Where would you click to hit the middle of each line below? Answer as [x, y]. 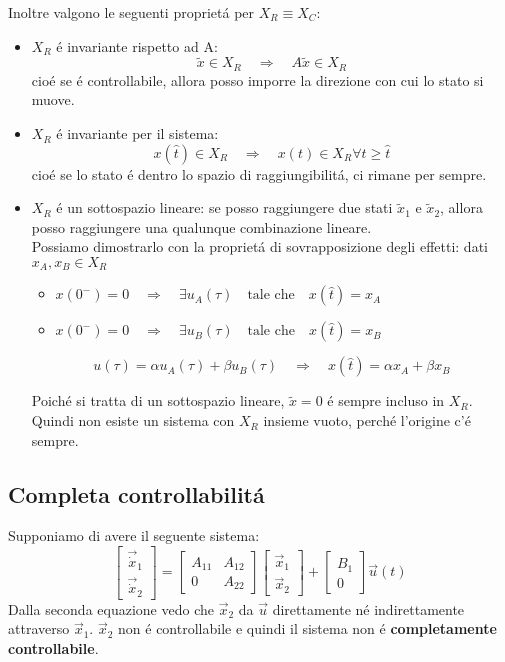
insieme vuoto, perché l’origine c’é [367, 420]
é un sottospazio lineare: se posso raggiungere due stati [224, 207]
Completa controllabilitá [136, 493]
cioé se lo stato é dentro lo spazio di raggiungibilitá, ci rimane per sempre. [259, 173]
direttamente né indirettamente [368, 608]
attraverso [39, 628]
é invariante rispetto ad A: [137, 45]
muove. [53, 99]
